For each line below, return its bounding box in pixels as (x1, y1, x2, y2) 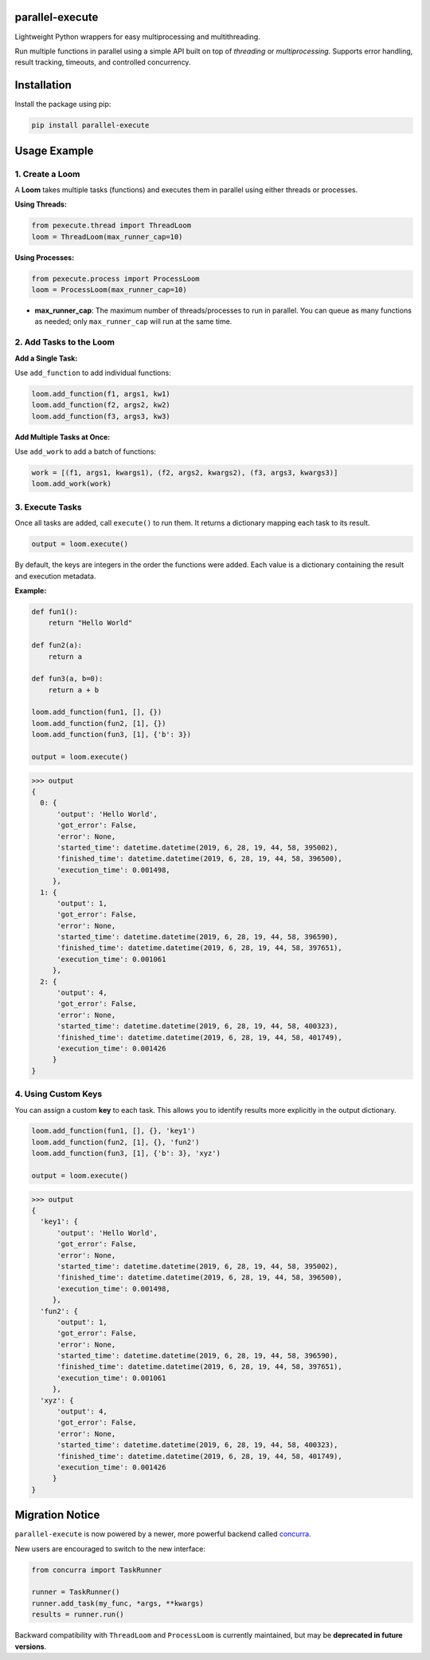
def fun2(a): (31, 641, 83, 650)
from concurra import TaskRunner (31, 1565, 162, 1575)
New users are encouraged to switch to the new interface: (14, 1544, 206, 1553)
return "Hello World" (48, 618, 133, 628)
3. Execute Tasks (14, 501, 83, 512)
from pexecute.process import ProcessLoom (31, 274, 200, 283)
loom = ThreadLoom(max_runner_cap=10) (31, 232, 183, 241)
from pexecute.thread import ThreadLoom (31, 221, 191, 231)
